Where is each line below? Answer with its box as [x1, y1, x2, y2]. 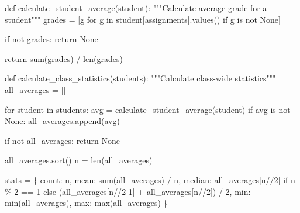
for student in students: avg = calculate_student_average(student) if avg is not [5, 103, 291, 115]
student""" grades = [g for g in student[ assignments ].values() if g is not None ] [5, 13, 281, 25]
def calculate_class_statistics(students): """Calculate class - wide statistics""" [5, 72, 276, 84]
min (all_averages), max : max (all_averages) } [5, 197, 168, 209]
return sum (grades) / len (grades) [5, 52, 123, 64]
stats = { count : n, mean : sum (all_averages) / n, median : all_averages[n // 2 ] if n [5, 173, 295, 185]
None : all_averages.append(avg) [5, 115, 120, 127]
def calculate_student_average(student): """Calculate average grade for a [5, 2, 267, 13]
